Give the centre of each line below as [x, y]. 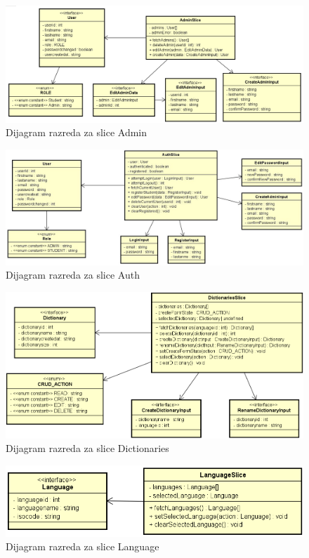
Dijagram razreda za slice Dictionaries [87, 448]
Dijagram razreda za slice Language [83, 546]
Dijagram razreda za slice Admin [77, 132]
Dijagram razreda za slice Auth [73, 275]
